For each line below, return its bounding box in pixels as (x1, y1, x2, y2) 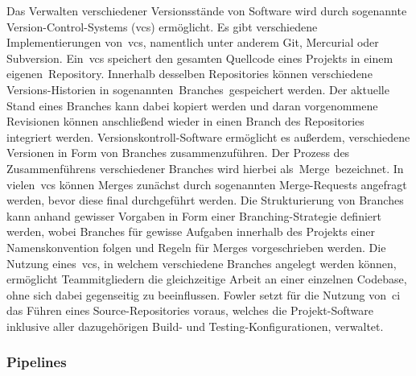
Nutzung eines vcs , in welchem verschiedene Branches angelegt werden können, (6, 254, 397, 271)
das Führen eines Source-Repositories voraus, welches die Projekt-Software (6, 302, 373, 319)
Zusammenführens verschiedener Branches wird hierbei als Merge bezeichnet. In (6, 159, 404, 176)
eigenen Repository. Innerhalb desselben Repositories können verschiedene (6, 65, 373, 82)
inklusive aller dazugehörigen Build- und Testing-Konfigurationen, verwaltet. (6, 317, 384, 334)
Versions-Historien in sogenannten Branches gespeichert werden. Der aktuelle (6, 81, 389, 97)
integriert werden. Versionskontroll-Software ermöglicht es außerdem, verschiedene (6, 128, 410, 145)
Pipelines (6, 352, 67, 372)
